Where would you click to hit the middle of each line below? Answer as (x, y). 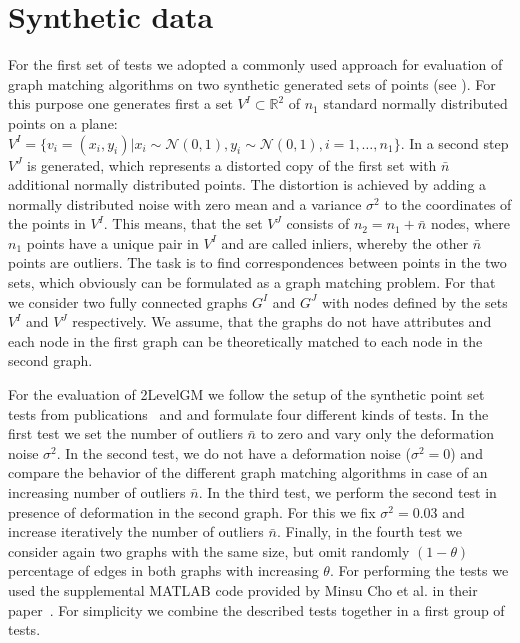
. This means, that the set (183, 223)
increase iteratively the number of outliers (136, 531)
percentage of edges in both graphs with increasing (163, 570)
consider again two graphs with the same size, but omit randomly (209, 550)
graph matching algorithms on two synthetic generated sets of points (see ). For (252, 83)
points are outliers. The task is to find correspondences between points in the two (257, 262)
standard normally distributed (415, 103)
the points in (47, 223)
